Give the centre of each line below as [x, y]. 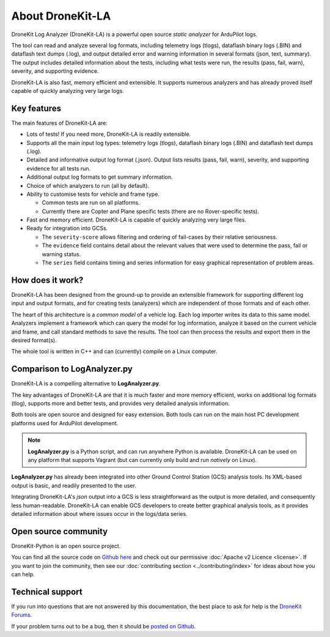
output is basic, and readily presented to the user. [74, 485]
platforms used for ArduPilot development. [65, 423]
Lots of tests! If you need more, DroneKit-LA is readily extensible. [109, 134]
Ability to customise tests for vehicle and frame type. [93, 194]
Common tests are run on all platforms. [91, 203]
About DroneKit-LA [61, 16]
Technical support [47, 591]
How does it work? [47, 280]
